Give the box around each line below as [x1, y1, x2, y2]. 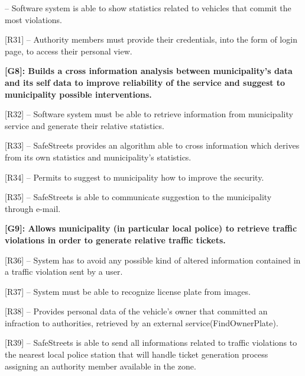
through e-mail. [5, 202, 61, 214]
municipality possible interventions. [5, 88, 152, 100]
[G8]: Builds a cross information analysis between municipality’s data [5, 65, 293, 77]
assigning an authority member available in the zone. [5, 359, 196, 372]
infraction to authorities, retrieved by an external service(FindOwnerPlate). [5, 316, 278, 329]
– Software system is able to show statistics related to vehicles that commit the [5, 2, 291, 14]
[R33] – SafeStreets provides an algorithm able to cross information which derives [5, 139, 300, 152]
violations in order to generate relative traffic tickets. [5, 233, 226, 246]
